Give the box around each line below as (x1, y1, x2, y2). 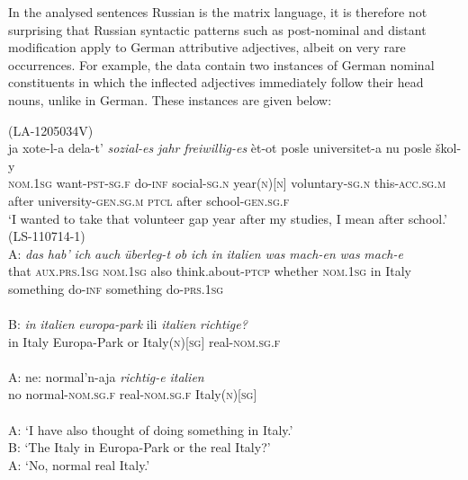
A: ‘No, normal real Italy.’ (8, 455, 150, 474)
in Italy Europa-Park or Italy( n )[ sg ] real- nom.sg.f (8, 332, 281, 351)
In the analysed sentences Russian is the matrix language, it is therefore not (8, 3, 427, 21)
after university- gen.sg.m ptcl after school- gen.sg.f (8, 191, 290, 209)
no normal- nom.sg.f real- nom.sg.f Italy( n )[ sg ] (8, 385, 257, 404)
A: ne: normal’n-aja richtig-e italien (8, 367, 204, 386)
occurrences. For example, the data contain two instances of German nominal (8, 55, 435, 74)
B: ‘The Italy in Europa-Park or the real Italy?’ (8, 438, 271, 457)
